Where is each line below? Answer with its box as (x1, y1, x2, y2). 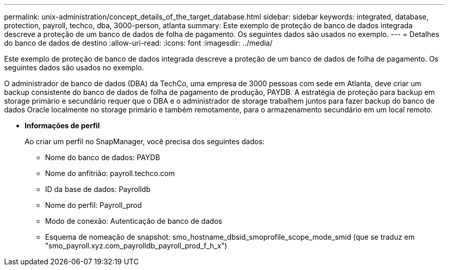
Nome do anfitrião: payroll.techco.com (45, 169, 175, 178)
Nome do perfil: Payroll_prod (45, 201, 142, 209)
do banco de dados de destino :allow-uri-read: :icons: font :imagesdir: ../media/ (4, 38, 273, 47)
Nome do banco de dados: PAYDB (45, 153, 160, 162)
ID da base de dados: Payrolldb (45, 185, 151, 194)
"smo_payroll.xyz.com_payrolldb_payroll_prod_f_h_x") (45, 241, 228, 250)
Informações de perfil (25, 121, 100, 130)
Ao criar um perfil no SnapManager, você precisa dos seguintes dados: (25, 137, 265, 146)
